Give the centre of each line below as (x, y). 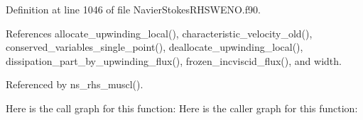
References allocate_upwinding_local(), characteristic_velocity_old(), (159, 33)
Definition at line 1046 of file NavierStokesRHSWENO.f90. (133, 9)
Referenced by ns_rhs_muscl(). (75, 84)
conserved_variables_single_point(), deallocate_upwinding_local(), (155, 47)
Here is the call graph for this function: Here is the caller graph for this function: (182, 108)
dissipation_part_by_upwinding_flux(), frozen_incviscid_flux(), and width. (174, 60)
